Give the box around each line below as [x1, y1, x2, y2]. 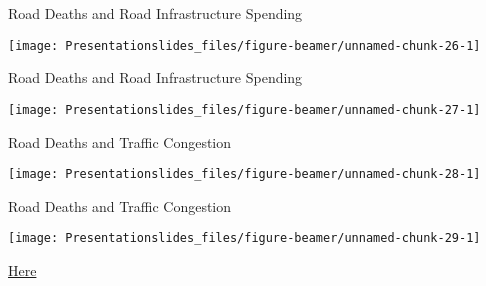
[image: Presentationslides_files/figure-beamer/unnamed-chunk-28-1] [8, 167, 481, 182]
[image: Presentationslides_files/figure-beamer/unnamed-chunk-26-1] [8, 38, 481, 53]
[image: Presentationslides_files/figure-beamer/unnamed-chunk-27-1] [8, 102, 481, 117]
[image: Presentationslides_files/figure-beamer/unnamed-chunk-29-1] [8, 231, 481, 246]
